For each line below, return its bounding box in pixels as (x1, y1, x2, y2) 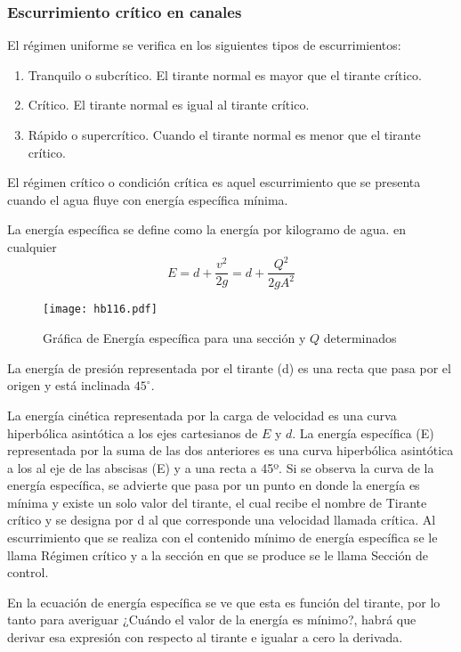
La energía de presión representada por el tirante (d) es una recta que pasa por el (7, 358, 451, 377)
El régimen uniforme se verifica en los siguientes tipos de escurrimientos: (7, 36, 401, 54)
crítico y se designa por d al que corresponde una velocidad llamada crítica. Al (7, 510, 436, 529)
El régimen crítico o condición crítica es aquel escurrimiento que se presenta (7, 173, 421, 192)
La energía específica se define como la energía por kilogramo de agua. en (7, 220, 407, 239)
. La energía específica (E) (292, 423, 434, 442)
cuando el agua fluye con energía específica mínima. (7, 190, 288, 208)
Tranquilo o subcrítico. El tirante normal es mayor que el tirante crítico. (28, 65, 422, 84)
